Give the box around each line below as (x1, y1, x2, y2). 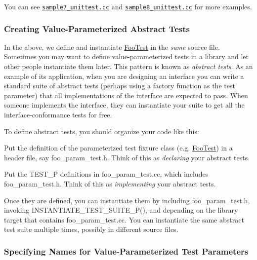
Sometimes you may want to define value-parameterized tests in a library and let (4, 51, 249, 62)
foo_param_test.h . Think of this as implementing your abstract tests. (4, 179, 216, 188)
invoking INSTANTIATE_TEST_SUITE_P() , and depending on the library (4, 205, 238, 215)
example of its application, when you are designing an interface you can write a (4, 71, 244, 81)
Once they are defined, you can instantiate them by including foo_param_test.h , (4, 195, 250, 205)
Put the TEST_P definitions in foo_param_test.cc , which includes (4, 169, 209, 179)
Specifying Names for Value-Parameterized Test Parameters (4, 245, 249, 257)
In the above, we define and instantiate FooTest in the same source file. (4, 41, 220, 52)
